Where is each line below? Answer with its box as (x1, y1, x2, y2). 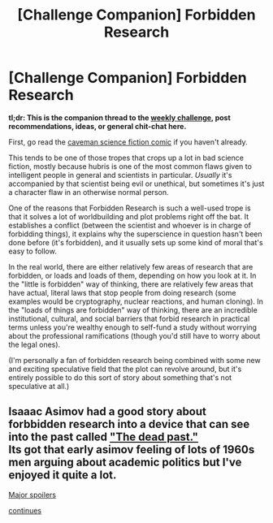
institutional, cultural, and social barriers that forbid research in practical (8, 313, 250, 323)
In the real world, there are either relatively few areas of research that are (8, 261, 253, 271)
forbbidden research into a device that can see (8, 417, 250, 431)
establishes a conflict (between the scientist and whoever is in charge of (8, 220, 252, 230)
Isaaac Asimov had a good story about (8, 404, 207, 419)
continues (8, 505, 42, 515)
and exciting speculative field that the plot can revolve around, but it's (8, 364, 242, 374)
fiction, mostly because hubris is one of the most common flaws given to (8, 161, 252, 171)
